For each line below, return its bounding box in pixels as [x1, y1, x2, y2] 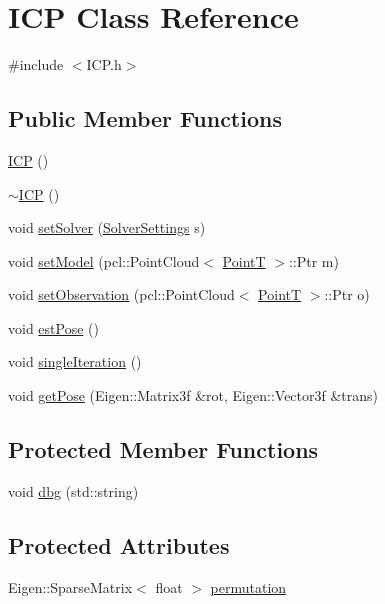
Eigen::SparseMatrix [8, 576, 133, 597]
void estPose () [8, 317, 99, 338]
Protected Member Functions [8, 434, 319, 465]
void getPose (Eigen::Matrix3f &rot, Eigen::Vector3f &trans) [8, 385, 379, 406]
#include [8, 54, 64, 75]
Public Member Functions [8, 103, 282, 134]
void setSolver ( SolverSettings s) [8, 217, 206, 238]
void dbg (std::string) [8, 480, 139, 501]
